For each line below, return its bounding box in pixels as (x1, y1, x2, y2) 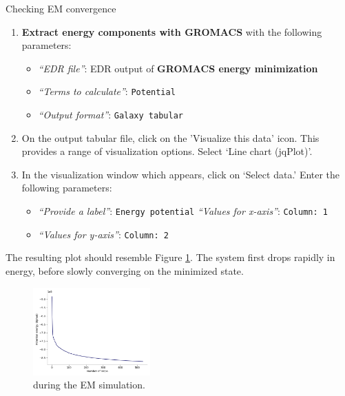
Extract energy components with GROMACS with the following (21, 24, 322, 39)
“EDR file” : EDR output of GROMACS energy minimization (38, 61, 318, 75)
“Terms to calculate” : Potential (38, 84, 176, 98)
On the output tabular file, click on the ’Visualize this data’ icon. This (21, 130, 320, 145)
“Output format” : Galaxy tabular (38, 107, 183, 122)
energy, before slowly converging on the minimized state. (6, 263, 244, 278)
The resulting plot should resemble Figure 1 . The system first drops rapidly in (6, 250, 335, 264)
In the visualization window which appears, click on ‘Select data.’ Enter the (21, 167, 340, 181)
